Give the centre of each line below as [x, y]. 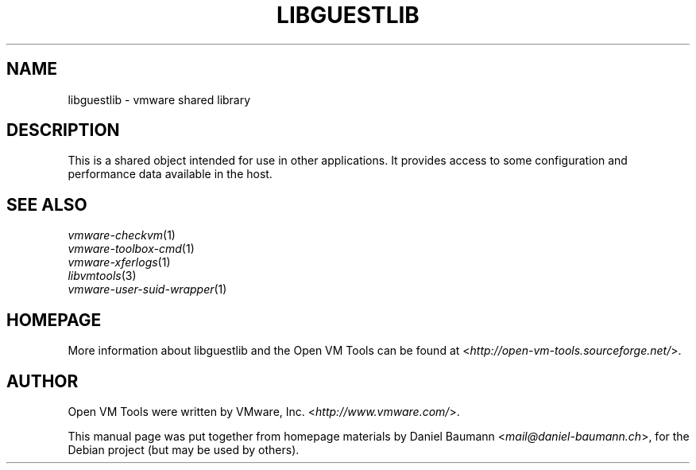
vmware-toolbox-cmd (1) [131, 249]
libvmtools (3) [102, 276]
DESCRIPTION [63, 130]
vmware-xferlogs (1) [119, 262]
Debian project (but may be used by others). [184, 449]
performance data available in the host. [170, 174]
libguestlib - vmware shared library [159, 99]
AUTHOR [43, 381]
